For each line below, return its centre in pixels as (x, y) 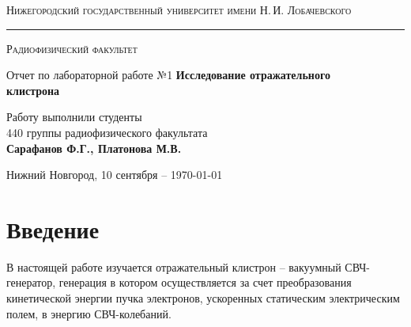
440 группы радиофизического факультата (107, 132)
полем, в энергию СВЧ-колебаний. (89, 313)
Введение (53, 228)
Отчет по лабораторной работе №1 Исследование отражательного (168, 75)
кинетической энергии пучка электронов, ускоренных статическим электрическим (203, 298)
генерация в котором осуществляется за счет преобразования (205, 282)
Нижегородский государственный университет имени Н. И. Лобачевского (179, 10)
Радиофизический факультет (72, 48)
